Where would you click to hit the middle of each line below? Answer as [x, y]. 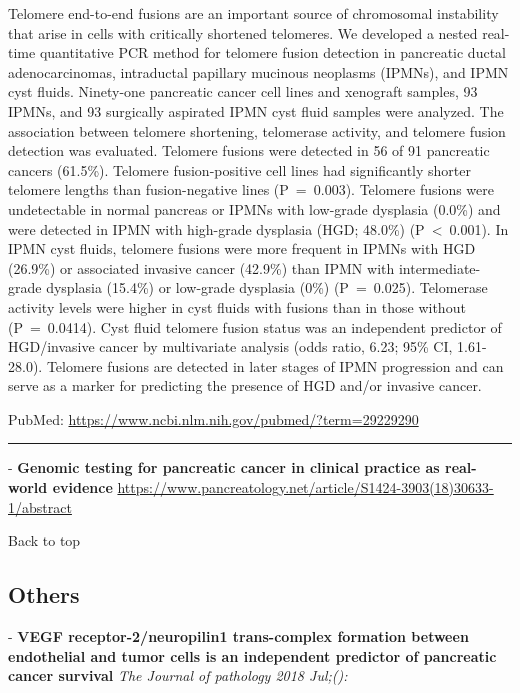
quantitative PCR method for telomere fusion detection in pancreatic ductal [272, 52]
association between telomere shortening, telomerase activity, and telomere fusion [257, 130]
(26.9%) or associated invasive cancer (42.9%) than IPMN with [201, 267]
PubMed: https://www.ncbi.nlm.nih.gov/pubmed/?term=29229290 [213, 418]
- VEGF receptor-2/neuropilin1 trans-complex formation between [238, 636]
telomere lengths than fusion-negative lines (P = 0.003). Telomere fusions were [251, 189]
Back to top [44, 540]
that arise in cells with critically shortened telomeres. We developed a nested [243, 32]
